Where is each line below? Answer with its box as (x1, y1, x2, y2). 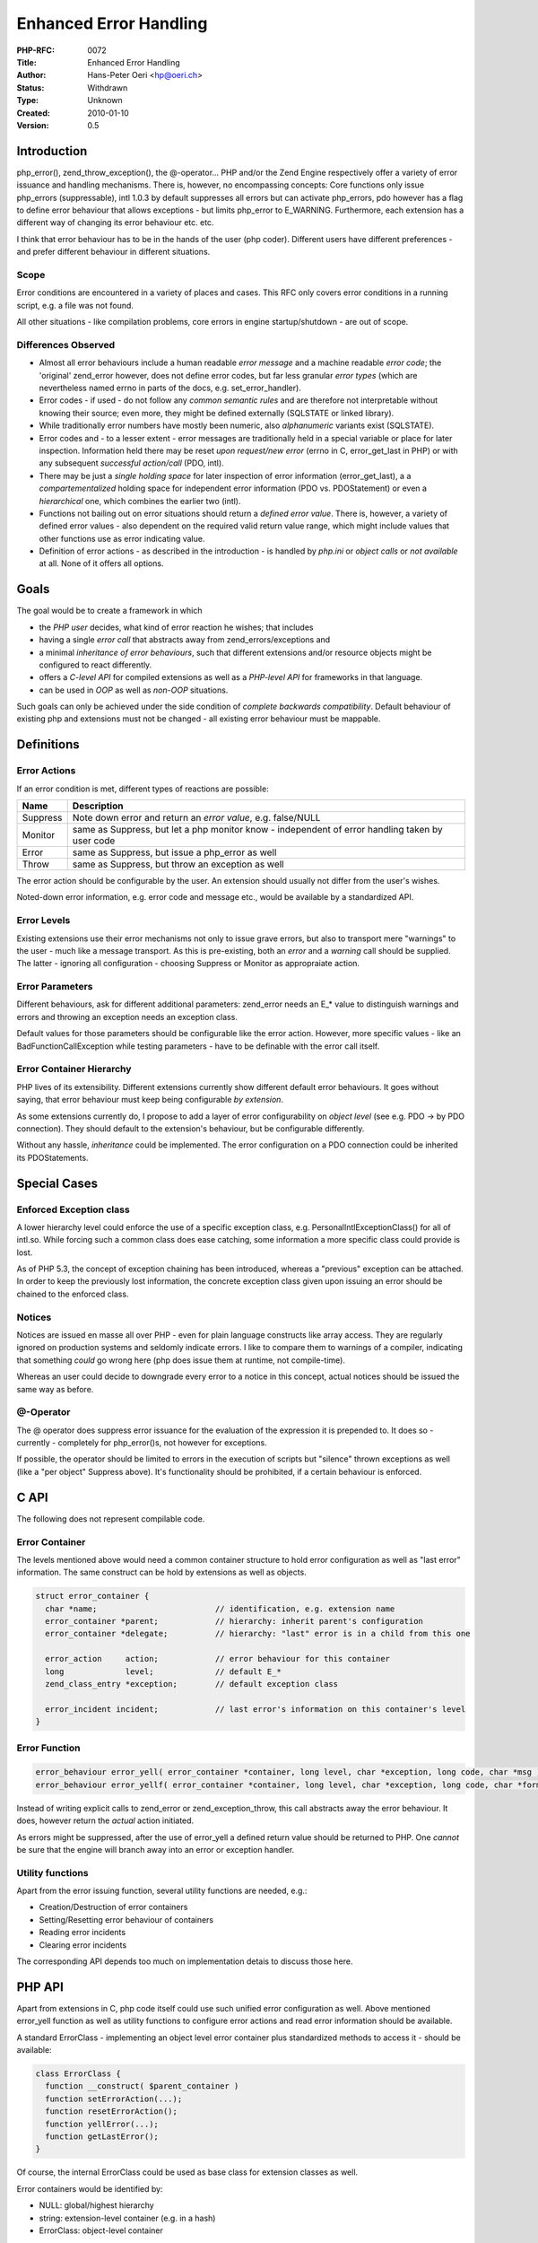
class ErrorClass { (35, 2069, 121, 2079)
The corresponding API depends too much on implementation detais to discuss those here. (16, 1956, 353, 1967)
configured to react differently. (39, 659, 152, 670)
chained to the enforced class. (16, 1288, 129, 1299)
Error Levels (16, 914, 71, 927)
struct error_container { (35, 1591, 150, 1602)
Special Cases (16, 1175, 99, 1191)
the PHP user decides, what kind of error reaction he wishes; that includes (39, 622, 314, 633)
